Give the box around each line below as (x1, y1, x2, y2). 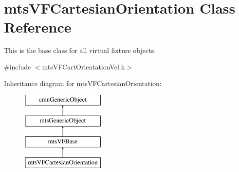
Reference (4, 17, 72, 37)
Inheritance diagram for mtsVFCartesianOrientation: (4, 78, 162, 88)
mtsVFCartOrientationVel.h (42, 61, 125, 71)
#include (4, 61, 31, 71)
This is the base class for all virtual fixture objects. (4, 45, 156, 55)
